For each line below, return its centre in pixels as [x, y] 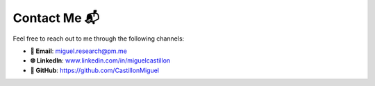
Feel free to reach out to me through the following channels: [99, 39]
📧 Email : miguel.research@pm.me [79, 51]
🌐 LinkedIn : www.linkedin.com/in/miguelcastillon [100, 61]
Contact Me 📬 [56, 18]
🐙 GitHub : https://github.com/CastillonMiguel [95, 70]
